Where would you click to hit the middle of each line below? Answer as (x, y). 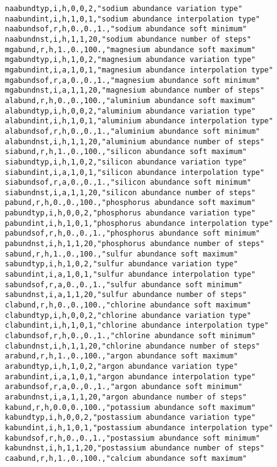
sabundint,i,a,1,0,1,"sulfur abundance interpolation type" (131, 275)
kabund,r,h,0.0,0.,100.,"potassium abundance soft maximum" (131, 407)
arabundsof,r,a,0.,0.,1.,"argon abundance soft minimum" (124, 387)
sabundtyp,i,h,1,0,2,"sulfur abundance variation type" (122, 264)
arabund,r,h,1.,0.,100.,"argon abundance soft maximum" (122, 356)
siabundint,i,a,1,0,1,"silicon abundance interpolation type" (135, 172)
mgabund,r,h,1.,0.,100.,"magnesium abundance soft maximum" (131, 49)
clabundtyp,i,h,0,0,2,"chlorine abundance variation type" (128, 315)
